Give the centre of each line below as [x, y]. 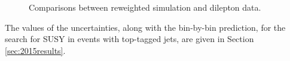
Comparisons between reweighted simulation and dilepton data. [145, 7]
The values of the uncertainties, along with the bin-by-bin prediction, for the [145, 27]
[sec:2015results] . [35, 50]
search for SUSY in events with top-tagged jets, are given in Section [129, 39]
